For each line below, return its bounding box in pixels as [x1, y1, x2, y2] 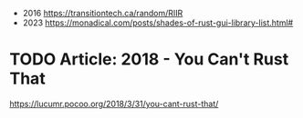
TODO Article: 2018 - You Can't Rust [9, 49, 289, 70]
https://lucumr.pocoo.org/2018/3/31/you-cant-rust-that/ [9, 98, 219, 109]
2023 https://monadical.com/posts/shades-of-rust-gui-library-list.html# [22, 17, 294, 28]
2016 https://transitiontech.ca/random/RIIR [22, 8, 183, 18]
